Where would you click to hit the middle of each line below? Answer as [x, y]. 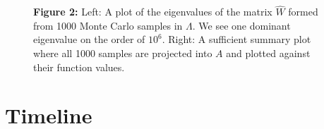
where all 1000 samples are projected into [123, 53]
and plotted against [268, 53]
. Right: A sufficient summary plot [236, 39]
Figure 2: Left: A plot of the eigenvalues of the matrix [153, 12]
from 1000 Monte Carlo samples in [108, 25]
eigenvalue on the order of [89, 39]
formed [303, 12]
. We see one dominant [241, 25]
